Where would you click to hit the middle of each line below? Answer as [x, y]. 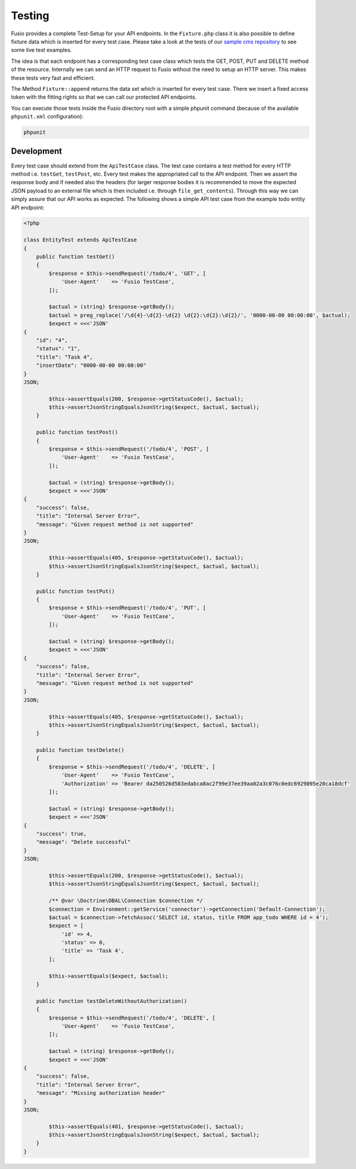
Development [37, 152]
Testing [30, 16]
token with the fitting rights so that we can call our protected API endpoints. [104, 97]
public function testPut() [76, 591]
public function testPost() [77, 432]
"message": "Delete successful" [83, 842]
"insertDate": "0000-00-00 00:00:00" [91, 365]
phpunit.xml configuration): [47, 117]
